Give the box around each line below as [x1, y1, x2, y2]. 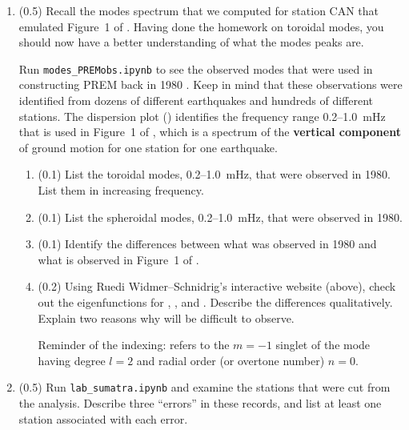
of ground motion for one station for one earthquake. [18, 139, 278, 155]
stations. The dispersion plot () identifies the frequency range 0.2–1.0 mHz [18, 107, 386, 124]
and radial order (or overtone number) [136, 352, 325, 368]
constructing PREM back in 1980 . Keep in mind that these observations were [18, 76, 403, 93]
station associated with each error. [18, 410, 188, 427]
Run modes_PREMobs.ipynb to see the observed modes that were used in [18, 60, 373, 77]
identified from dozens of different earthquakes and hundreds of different [18, 92, 374, 109]
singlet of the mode [275, 336, 371, 353]
